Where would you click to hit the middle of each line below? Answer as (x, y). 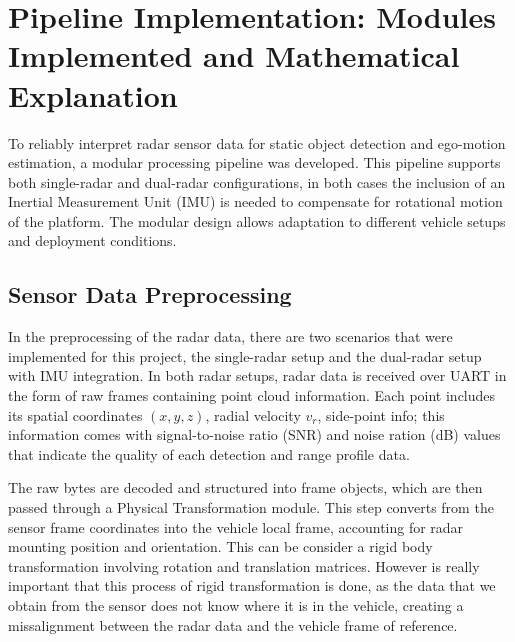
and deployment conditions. (92, 240)
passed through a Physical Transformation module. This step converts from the (251, 507)
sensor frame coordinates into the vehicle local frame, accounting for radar (236, 526)
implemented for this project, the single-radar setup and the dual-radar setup (245, 355)
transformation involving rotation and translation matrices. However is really (244, 565)
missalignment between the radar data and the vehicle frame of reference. (233, 624)
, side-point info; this (381, 414)
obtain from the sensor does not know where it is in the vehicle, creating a (236, 604)
